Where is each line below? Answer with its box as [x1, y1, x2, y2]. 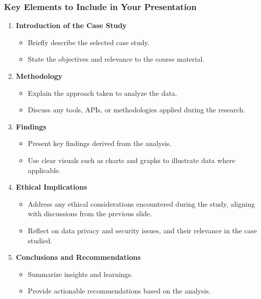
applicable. [28, 165, 61, 175]
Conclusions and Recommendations [16, 252, 141, 262]
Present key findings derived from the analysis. [28, 138, 172, 148]
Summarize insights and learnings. [28, 268, 133, 279]
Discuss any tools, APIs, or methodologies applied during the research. [28, 104, 245, 115]
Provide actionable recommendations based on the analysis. [28, 285, 211, 296]
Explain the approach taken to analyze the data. [28, 87, 177, 98]
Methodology [16, 71, 63, 81]
